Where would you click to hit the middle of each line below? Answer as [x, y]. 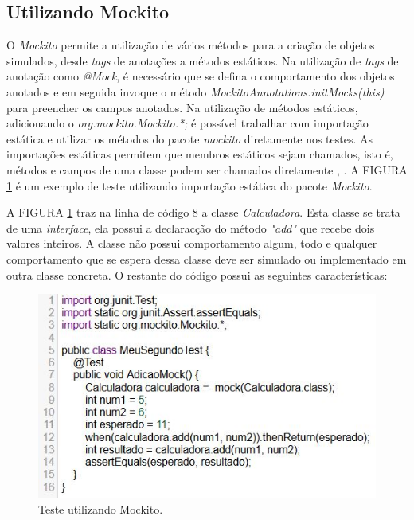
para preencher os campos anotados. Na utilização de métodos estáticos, [182, 107]
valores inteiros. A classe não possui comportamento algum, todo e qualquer [192, 243]
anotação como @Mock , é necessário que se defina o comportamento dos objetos [201, 76]
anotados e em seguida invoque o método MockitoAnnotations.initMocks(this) [195, 91]
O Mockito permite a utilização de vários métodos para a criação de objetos [191, 45]
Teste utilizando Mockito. [101, 508]
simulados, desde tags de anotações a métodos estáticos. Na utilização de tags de [203, 60]
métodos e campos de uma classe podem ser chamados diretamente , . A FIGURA [207, 169]
